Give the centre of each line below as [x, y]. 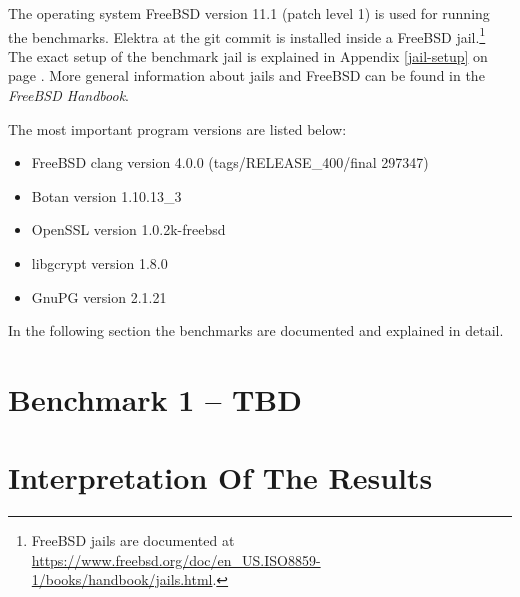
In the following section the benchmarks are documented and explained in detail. [256, 330]
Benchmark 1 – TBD [155, 398]
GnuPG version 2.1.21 [99, 296]
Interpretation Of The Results [220, 477]
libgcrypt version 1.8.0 [99, 263]
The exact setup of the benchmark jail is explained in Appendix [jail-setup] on [248, 55]
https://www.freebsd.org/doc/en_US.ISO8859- [176, 559]
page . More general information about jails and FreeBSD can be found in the [246, 75]
